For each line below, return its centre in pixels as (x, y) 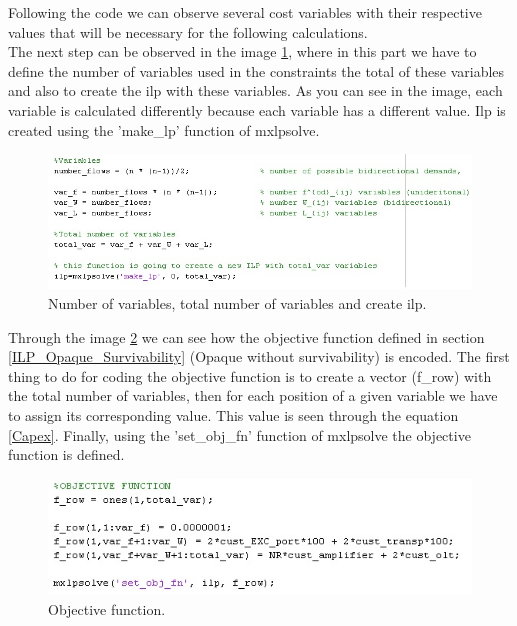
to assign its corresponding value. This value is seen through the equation (233, 415)
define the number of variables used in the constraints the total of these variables (256, 70)
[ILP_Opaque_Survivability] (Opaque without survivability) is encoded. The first (259, 356)
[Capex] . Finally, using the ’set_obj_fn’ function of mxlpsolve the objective (239, 434)
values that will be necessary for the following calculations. (188, 31)
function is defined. (66, 454)
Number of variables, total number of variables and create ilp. (237, 303)
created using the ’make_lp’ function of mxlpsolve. (164, 129)
